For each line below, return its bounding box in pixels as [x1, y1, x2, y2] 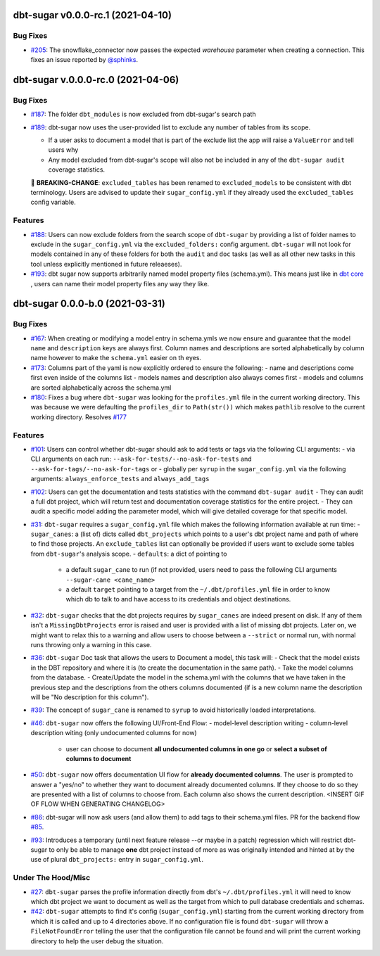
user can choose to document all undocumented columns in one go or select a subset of [65, 744, 327, 753]
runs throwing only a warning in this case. [30, 640, 152, 649]
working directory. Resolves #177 [30, 412, 127, 421]
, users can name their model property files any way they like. [30, 279, 210, 288]
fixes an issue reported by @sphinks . [30, 56, 139, 64]
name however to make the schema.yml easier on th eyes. [30, 354, 202, 362]
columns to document [65, 754, 132, 763]
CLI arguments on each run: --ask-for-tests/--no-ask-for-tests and [30, 454, 253, 464]
